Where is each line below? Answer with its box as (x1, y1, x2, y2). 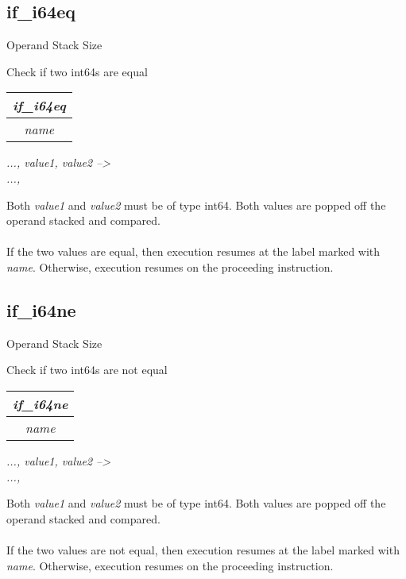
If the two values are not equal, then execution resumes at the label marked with (6, 541, 400, 558)
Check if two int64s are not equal (6, 361, 168, 378)
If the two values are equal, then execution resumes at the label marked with (6, 243, 381, 260)
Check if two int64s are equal (6, 63, 148, 79)
